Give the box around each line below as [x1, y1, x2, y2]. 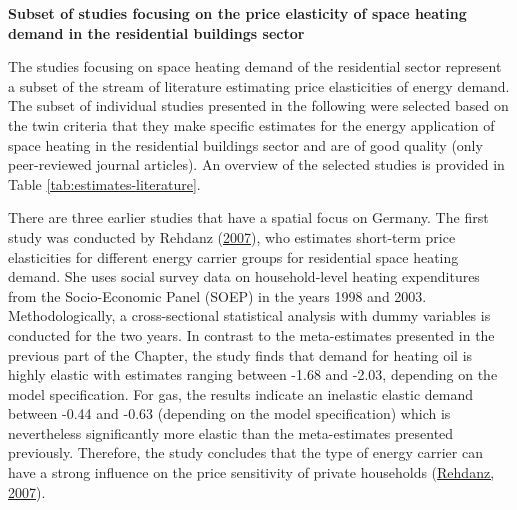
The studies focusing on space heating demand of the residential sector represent [8, 56, 502, 77]
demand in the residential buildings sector [8, 22, 305, 43]
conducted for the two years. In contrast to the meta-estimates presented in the [8, 324, 495, 345]
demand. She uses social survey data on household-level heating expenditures [8, 266, 480, 287]
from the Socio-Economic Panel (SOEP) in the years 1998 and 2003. [8, 285, 427, 306]
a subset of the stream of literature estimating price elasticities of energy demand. [8, 75, 510, 96]
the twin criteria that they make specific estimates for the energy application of [8, 114, 495, 135]
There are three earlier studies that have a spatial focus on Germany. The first [8, 207, 489, 228]
